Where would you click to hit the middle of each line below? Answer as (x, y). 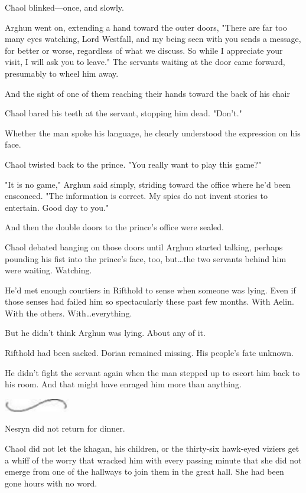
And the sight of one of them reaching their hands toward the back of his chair (147, 93)
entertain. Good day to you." (57, 207)
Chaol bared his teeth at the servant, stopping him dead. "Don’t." (123, 113)
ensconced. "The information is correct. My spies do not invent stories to (136, 196)
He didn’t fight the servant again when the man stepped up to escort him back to (152, 372)
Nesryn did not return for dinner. (65, 428)
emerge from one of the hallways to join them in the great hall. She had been (144, 471)
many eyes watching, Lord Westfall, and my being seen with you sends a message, (153, 39)
